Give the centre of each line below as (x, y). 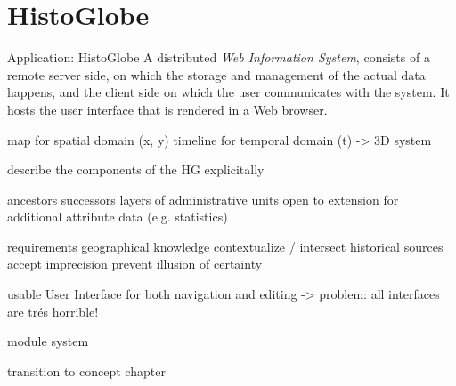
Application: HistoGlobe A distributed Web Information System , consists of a (219, 57)
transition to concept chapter (86, 370)
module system (48, 341)
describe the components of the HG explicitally (136, 169)
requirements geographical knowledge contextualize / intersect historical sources (225, 246)
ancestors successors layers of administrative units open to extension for (203, 199)
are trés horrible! (53, 311)
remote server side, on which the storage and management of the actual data (216, 74)
